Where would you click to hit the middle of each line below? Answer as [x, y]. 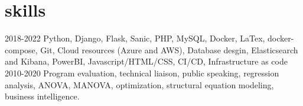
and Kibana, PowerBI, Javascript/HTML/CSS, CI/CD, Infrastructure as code [146, 61]
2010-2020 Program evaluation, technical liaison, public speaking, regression [142, 73]
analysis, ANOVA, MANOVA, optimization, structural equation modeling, [139, 84]
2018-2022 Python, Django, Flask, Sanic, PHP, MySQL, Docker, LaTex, [135, 38]
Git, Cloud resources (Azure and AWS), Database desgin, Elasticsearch [169, 49]
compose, [21, 49]
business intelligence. [42, 96]
